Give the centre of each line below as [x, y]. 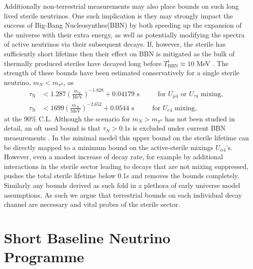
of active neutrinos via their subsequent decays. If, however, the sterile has [115, 44]
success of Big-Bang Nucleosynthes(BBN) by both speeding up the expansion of [123, 25]
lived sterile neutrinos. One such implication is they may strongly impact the [118, 15]
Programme [44, 257]
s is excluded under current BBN [177, 128]
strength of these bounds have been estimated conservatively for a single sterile [122, 73]
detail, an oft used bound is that [52, 128]
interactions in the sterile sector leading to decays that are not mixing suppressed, [126, 166]
